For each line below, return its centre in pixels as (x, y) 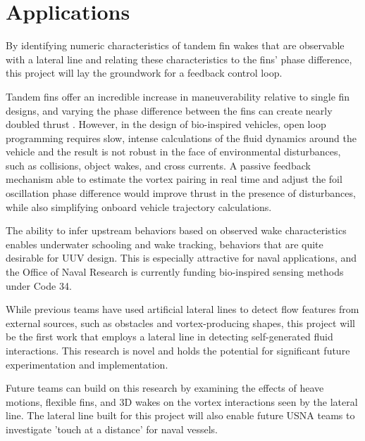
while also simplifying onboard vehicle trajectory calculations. (139, 206)
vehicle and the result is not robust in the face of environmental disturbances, (173, 152)
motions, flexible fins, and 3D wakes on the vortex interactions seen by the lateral (182, 401)
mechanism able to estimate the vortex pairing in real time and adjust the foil (174, 179)
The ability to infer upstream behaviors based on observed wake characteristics (176, 230)
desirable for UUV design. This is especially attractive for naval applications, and (181, 258)
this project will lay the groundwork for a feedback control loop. (144, 73)
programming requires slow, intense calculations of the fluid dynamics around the (181, 138)
